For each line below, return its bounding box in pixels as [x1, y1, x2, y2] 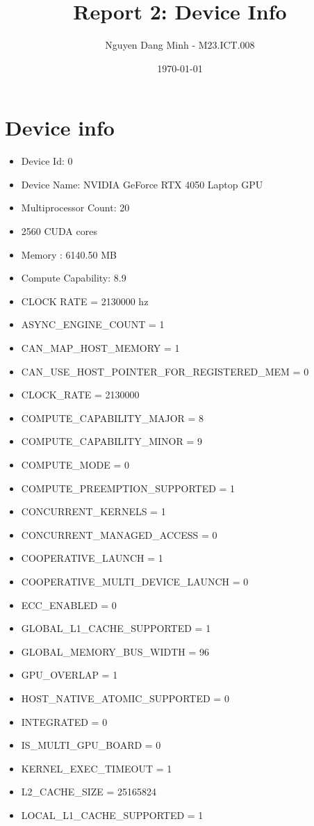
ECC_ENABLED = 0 [21, 597, 117, 612]
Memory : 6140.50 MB [21, 247, 117, 261]
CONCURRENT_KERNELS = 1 [21, 504, 166, 519]
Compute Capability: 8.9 [21, 270, 126, 285]
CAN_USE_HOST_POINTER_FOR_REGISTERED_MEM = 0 [21, 364, 309, 378]
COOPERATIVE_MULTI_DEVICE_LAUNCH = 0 [21, 574, 249, 588]
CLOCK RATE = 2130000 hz [21, 293, 149, 308]
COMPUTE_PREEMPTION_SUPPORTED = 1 [21, 480, 235, 495]
